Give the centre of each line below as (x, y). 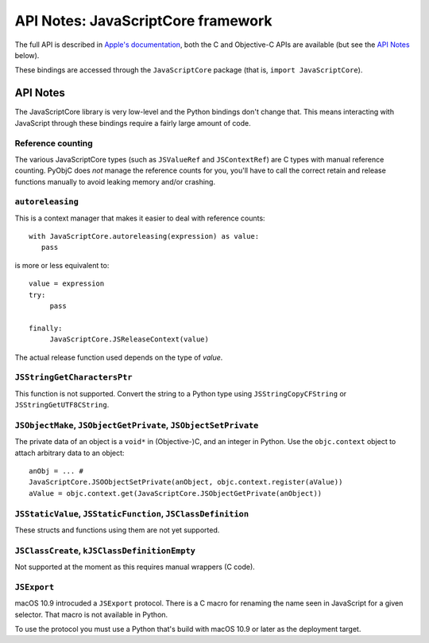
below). (27, 55)
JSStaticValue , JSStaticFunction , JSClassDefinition (132, 513)
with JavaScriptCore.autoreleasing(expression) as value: (144, 236)
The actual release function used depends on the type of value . (119, 357)
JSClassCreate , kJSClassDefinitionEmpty (105, 551)
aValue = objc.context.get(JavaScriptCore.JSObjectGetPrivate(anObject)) (176, 493)
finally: (46, 328)
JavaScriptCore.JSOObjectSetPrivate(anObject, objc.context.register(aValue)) (186, 482)
